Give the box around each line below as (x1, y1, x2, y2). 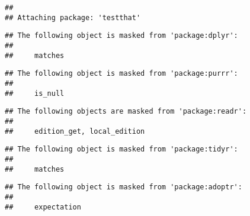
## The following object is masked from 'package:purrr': (5, 69, 238, 78)
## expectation (5, 202, 81, 211)
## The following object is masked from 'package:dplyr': (5, 31, 238, 40)
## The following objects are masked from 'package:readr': (5, 107, 247, 116)
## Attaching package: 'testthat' (5, 13, 141, 22)
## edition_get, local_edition (5, 127, 145, 136)
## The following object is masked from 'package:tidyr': (5, 145, 238, 154)
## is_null (5, 89, 65, 98)
